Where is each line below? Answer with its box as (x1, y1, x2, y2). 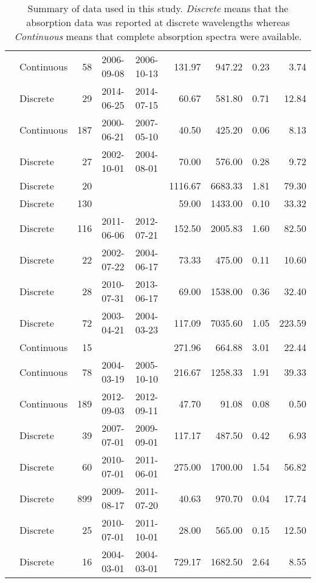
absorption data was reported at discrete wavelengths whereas (26, 15, 290, 29)
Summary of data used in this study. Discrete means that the (27, 1, 289, 15)
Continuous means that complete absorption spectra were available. (14, 29, 302, 43)
